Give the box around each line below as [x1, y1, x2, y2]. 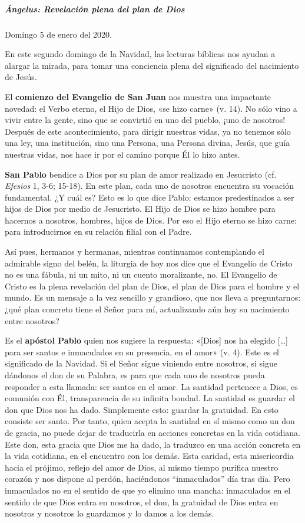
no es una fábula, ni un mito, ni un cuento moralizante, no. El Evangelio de [5, 268, 277, 281]
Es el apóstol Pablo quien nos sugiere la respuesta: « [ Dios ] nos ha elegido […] [5, 334, 288, 347]
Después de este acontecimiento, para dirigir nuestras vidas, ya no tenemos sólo [5, 125, 291, 137]
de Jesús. [5, 71, 37, 83]
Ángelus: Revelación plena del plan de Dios [5, 2, 185, 15]
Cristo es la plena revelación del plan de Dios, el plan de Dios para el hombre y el [5, 279, 300, 292]
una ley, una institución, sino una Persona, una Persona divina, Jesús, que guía [5, 136, 290, 149]
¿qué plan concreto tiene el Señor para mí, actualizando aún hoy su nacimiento [5, 303, 290, 315]
